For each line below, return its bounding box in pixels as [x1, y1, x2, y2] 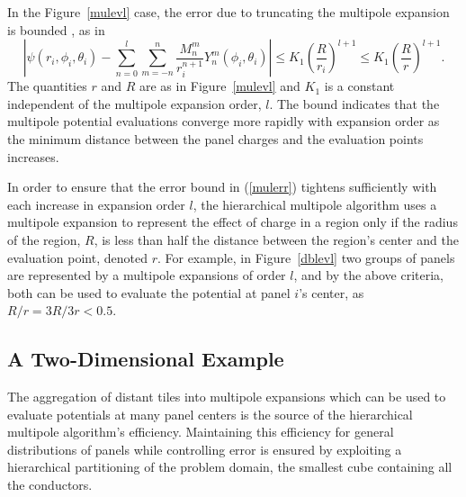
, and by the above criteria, [293, 266, 444, 285]
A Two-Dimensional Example [7, 345, 284, 373]
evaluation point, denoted [7, 248, 148, 267]
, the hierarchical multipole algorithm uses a [193, 194, 437, 213]
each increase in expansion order [7, 194, 185, 213]
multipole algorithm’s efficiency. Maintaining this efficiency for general [7, 422, 394, 441]
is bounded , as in [7, 20, 105, 39]
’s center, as [299, 283, 364, 302]
